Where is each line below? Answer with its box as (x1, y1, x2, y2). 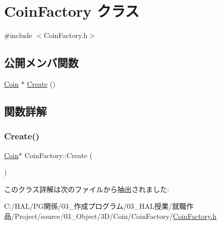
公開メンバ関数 (4, 55, 79, 70)
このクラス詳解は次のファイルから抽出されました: (4, 183, 169, 194)
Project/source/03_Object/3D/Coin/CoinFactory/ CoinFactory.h (14, 210, 217, 221)
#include (4, 30, 32, 41)
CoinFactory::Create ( (24, 149, 93, 160)
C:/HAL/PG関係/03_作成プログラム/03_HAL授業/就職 (4, 201, 187, 211)
